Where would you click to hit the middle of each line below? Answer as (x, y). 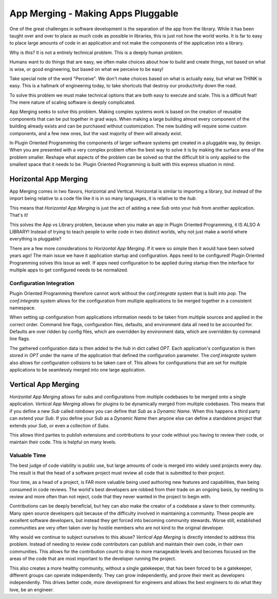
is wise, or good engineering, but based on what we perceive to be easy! (86, 69)
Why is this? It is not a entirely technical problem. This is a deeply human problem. (96, 52)
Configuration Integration (42, 283)
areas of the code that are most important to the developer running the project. (93, 559)
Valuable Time (28, 456)
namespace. (23, 308)
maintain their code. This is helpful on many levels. (63, 442)
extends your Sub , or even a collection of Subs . (60, 425)
